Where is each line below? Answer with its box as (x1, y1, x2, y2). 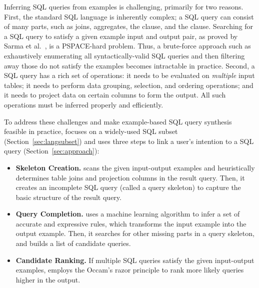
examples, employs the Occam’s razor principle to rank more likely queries (15, 264, 244, 275)
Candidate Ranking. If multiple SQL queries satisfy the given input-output (15, 254, 254, 265)
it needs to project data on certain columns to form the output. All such (4, 89, 226, 100)
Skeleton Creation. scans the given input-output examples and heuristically (15, 162, 255, 172)
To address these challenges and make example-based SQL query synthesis (4, 116, 232, 126)
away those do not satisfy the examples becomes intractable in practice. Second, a (4, 60, 255, 70)
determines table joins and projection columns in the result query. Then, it (15, 172, 245, 182)
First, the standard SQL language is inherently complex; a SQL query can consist (4, 11, 254, 21)
